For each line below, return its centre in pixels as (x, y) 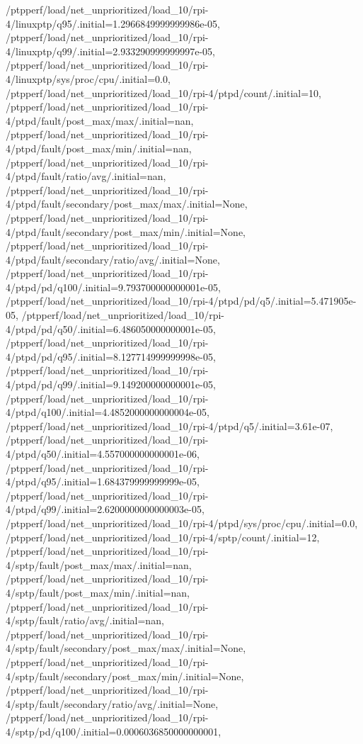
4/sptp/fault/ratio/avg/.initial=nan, (85, 620)
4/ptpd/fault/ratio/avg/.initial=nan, (86, 176)
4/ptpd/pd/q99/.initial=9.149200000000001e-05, (111, 384)
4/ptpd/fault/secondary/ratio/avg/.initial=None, (113, 259)
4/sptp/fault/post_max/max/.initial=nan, (99, 564)
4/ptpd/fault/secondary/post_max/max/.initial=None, (127, 204)
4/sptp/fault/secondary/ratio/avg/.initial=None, (112, 703)
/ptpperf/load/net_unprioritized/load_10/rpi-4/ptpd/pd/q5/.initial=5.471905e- (181, 301)
